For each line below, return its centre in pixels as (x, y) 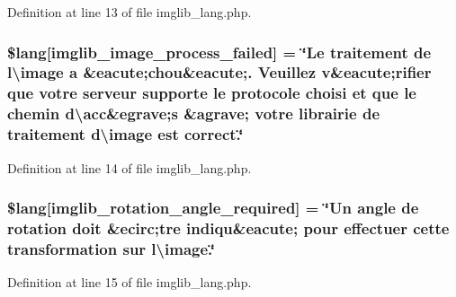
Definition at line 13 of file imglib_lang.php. (130, 12)
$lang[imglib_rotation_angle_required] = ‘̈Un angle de (213, 208)
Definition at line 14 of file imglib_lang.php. (130, 167)
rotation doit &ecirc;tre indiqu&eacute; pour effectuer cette (228, 227)
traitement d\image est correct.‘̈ (125, 134)
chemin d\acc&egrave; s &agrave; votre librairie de (194, 114)
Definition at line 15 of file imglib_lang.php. (130, 282)
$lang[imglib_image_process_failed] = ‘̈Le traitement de (219, 52)
